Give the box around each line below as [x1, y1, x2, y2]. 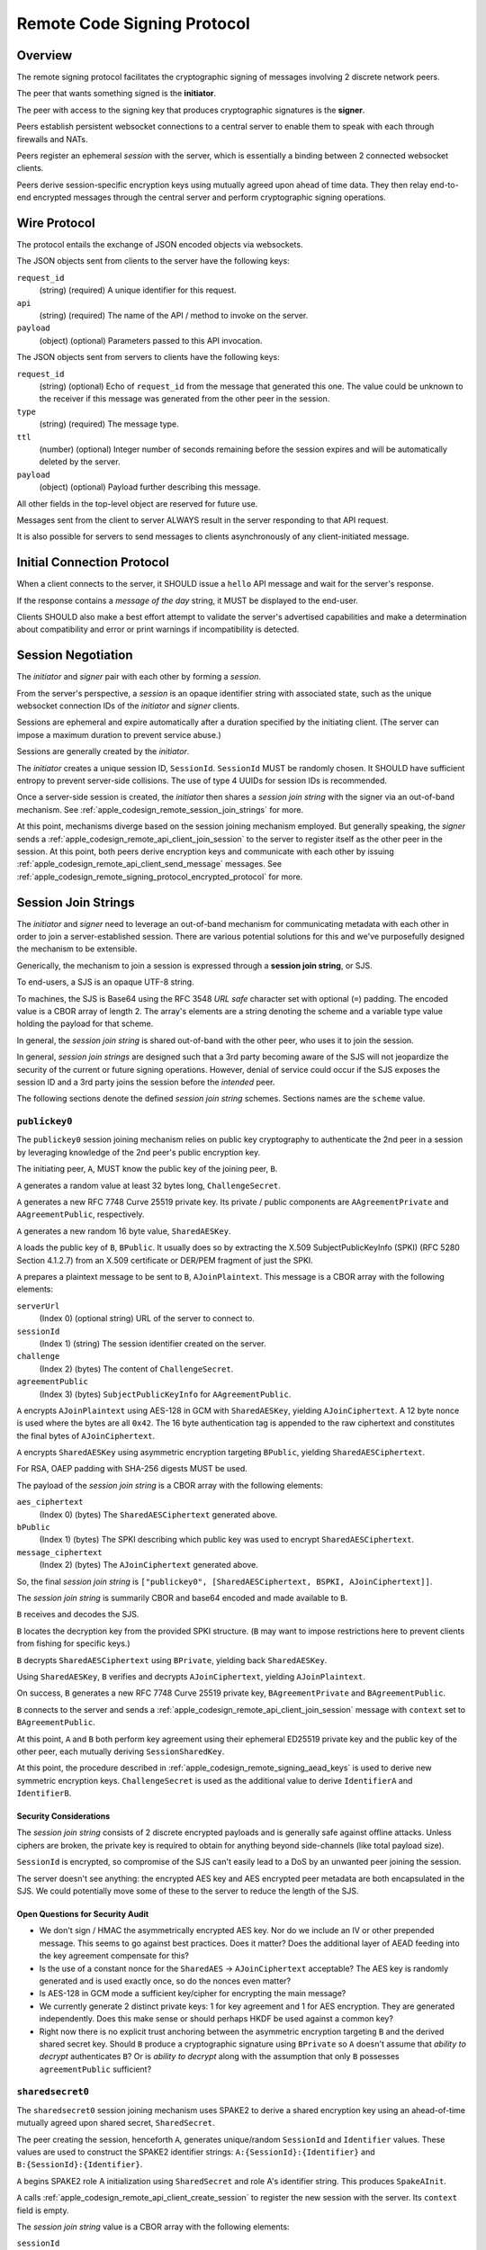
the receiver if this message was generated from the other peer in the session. [39, 393, 330, 404]
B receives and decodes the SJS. [16, 1609, 139, 1620]
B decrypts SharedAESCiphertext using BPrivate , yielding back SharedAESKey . [16, 1654, 328, 1665]
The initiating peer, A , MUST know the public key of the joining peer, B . [16, 1164, 278, 1174]
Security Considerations [16, 1811, 111, 1822]
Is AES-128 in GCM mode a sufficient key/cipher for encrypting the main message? [39, 1988, 346, 1999]
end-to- [429, 179, 459, 190]
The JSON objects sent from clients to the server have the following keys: [16, 256, 290, 266]
